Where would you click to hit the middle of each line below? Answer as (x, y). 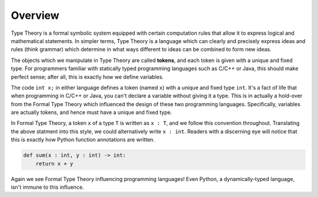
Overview (35, 15)
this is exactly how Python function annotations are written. (83, 140)
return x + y (54, 163)
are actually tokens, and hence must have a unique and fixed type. (92, 113)
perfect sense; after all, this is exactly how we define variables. (87, 77)
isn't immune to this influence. (47, 187)
